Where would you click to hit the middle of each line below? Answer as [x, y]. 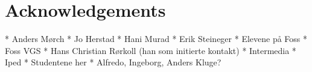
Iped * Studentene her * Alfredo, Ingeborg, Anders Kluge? [113, 62]
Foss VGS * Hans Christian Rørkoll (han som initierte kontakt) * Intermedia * [151, 50]
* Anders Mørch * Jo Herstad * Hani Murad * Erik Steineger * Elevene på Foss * [156, 39]
